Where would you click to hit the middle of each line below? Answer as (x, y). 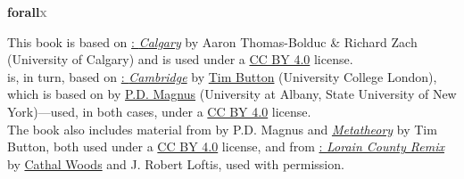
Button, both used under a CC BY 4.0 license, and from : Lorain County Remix (226, 146)
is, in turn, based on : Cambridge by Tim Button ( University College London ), (222, 76)
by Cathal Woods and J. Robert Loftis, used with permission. (176, 163)
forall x (27, 12)
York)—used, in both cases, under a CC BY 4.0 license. (159, 111)
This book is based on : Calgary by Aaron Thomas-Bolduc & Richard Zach (212, 41)
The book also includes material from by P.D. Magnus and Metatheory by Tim (222, 129)
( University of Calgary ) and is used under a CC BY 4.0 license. (180, 59)
